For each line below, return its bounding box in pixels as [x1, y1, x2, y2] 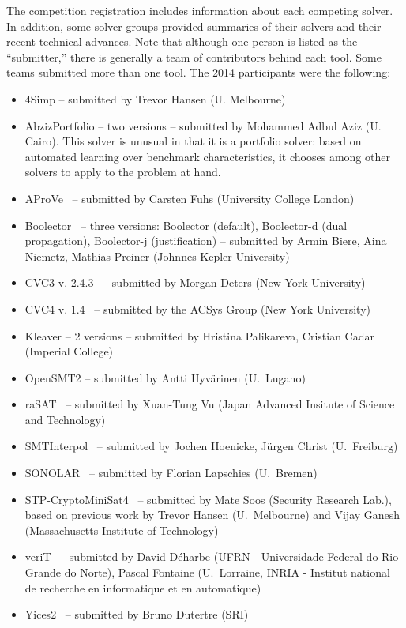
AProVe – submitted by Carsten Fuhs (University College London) [24, 190, 355, 206]
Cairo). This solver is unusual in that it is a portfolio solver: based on [24, 133, 362, 149]
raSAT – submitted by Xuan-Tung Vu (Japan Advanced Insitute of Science [24, 396, 395, 412]
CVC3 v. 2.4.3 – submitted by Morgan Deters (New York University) [24, 274, 366, 291]
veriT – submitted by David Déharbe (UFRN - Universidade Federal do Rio [24, 548, 399, 565]
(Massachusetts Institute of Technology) [24, 521, 219, 538]
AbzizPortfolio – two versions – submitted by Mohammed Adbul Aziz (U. [24, 117, 382, 133]
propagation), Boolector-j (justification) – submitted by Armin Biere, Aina [24, 232, 387, 249]
